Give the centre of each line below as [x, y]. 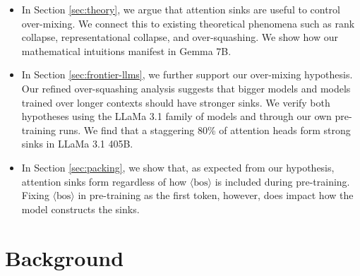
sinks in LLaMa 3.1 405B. [77, 144]
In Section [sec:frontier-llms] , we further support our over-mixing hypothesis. [187, 74]
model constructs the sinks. [80, 209]
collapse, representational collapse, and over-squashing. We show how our [180, 37]
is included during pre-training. [282, 181]
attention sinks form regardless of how [104, 181]
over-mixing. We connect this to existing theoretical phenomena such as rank [188, 23]
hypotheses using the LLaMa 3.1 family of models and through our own [176, 116]
